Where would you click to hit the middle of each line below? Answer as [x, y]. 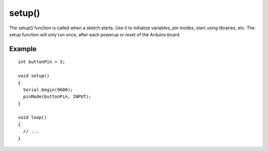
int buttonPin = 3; [42, 62]
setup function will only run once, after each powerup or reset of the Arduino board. [95, 34]
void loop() [33, 117]
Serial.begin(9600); [48, 90]
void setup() [34, 76]
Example [23, 49]
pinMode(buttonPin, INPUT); [57, 97]
